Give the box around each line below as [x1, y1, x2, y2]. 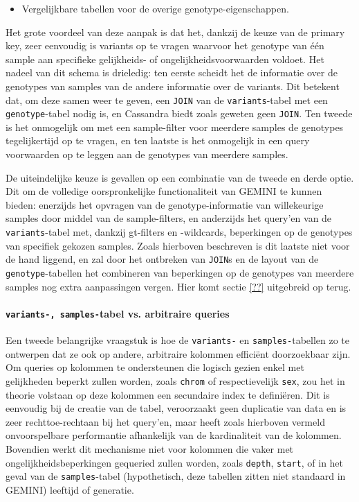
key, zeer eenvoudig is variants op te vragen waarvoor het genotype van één [6, 38, 324, 53]
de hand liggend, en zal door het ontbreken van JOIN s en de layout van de [6, 252, 319, 266]
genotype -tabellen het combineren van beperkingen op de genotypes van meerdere [6, 265, 354, 279]
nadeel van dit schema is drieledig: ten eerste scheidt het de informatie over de [6, 65, 338, 80]
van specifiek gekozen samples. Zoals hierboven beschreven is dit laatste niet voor [6, 238, 350, 252]
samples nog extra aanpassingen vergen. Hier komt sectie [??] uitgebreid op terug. [6, 279, 351, 293]
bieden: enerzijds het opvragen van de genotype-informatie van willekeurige [6, 197, 324, 211]
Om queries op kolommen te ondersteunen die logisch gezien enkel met [6, 360, 304, 374]
